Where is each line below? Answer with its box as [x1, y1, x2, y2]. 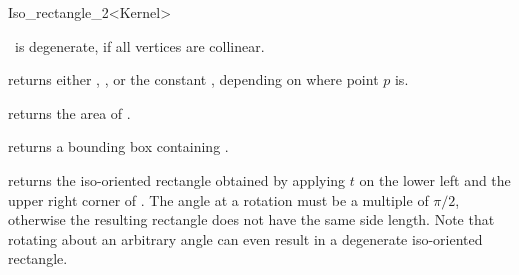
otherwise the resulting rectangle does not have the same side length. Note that [8, 209, 495, 230]
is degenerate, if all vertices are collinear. [14, 35, 265, 56]
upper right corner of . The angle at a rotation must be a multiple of [8, 189, 429, 210]
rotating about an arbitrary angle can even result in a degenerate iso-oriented [8, 228, 483, 249]
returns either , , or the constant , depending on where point [8, 69, 379, 90]
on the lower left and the [359, 169, 511, 190]
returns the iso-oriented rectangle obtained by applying [8, 169, 346, 190]
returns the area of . [8, 102, 131, 123]
